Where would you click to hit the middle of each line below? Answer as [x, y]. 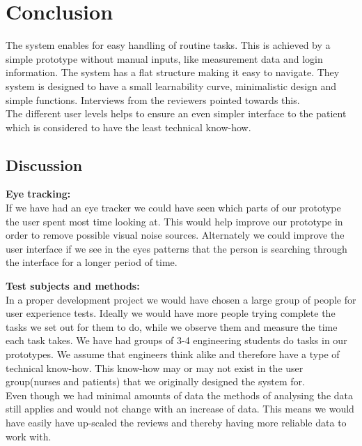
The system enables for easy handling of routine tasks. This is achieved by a [168, 45]
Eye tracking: [38, 194]
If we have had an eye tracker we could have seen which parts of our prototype [173, 208]
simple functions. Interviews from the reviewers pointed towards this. [153, 99]
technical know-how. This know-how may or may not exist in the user [155, 367]
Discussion [44, 164]
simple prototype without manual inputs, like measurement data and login [164, 58]
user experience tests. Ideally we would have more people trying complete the [171, 313]
